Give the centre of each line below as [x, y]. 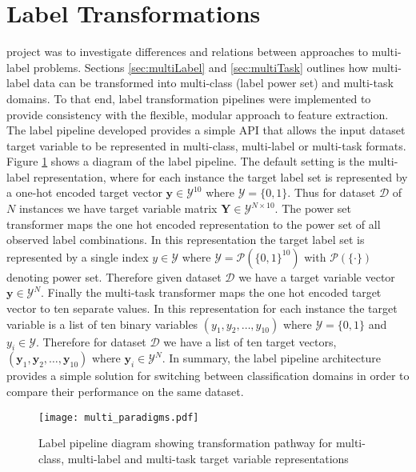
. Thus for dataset [332, 192]
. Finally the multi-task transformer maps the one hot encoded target [211, 292]
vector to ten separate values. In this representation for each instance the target [202, 308]
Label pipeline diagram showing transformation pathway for [186, 443]
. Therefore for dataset [91, 341]
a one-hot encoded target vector [84, 192]
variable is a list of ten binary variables [102, 324]
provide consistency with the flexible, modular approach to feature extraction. [198, 114]
